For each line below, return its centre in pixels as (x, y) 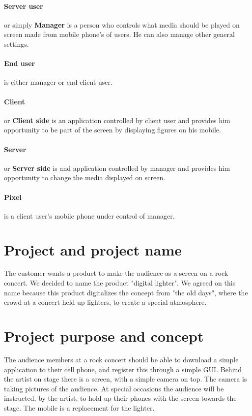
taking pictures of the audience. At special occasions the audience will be (114, 388)
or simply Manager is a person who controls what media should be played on (122, 24)
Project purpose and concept (104, 336)
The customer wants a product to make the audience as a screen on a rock (116, 273)
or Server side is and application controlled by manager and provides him (117, 168)
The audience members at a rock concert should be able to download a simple (121, 359)
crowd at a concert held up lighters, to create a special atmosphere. (105, 302)
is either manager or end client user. (58, 82)
